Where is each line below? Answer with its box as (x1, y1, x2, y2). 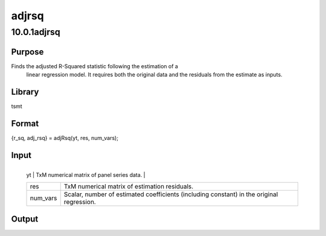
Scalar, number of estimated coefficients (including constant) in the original (63, 190, 278, 199)
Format (11, 118, 39, 129)
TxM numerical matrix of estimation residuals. (63, 182, 194, 191)
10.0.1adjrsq (11, 27, 60, 37)
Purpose (11, 46, 44, 57)
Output (11, 214, 39, 224)
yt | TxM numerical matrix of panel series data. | (26, 171, 146, 178)
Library (11, 86, 39, 97)
